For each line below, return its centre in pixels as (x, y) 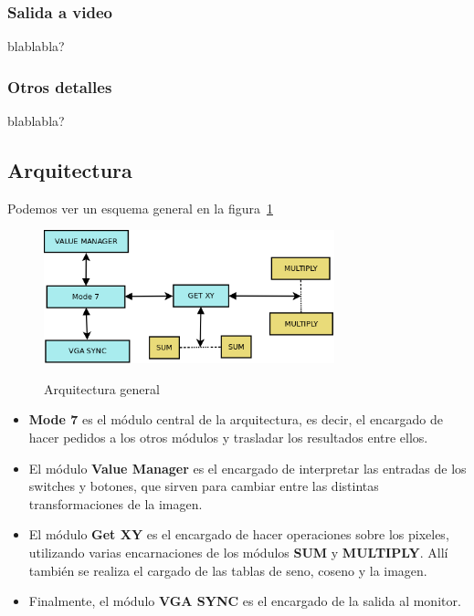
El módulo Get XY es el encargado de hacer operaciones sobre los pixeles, (239, 534)
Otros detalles (60, 86)
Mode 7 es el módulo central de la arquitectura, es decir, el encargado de (236, 419)
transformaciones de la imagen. (116, 503)
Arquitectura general (102, 388)
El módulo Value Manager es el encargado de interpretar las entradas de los (248, 468)
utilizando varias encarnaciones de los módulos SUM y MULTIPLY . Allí (238, 552)
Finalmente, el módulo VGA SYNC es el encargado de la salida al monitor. (245, 601)
